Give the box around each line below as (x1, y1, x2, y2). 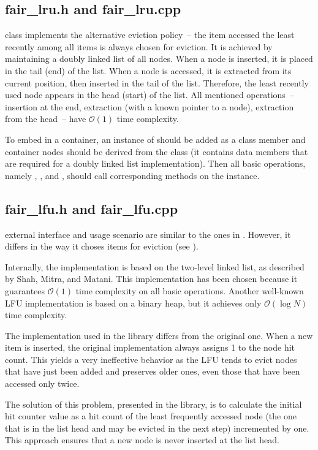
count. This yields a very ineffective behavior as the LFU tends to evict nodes (5, 353, 297, 365)
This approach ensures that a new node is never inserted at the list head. (5, 433, 279, 446)
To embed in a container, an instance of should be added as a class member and (5, 132, 306, 145)
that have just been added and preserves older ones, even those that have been (5, 365, 300, 378)
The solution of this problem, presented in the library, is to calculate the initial (5, 397, 302, 410)
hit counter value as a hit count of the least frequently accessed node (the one (5, 410, 297, 422)
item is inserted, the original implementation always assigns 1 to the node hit (5, 341, 295, 354)
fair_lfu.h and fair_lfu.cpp (5, 199, 178, 218)
